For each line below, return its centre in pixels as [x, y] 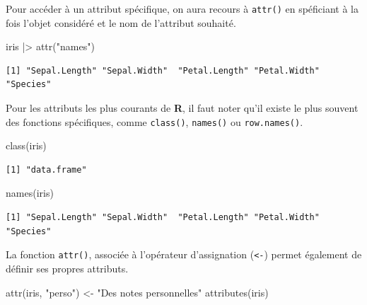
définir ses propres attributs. [67, 268]
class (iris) [26, 145]
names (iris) [30, 193]
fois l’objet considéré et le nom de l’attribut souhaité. [121, 22]
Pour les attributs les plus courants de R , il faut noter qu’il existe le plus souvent [182, 108]
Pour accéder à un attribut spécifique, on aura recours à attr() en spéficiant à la [182, 8]
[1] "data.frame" [46, 169]
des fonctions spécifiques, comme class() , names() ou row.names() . [155, 121]
